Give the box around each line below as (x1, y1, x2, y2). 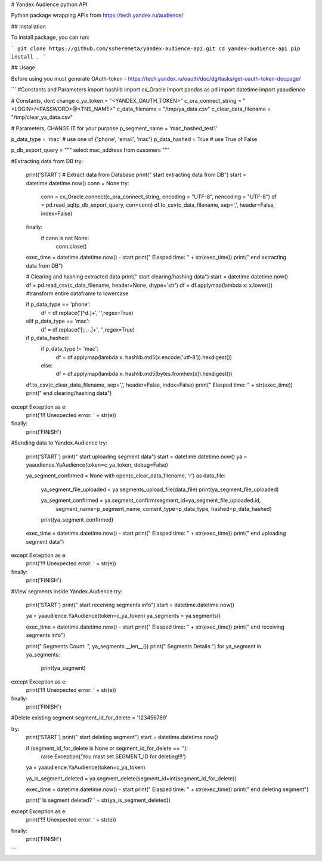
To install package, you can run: (11, 33, 89, 41)
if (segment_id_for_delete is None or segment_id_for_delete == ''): (26, 744, 188, 752)
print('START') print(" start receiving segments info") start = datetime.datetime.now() (26, 601, 235, 609)
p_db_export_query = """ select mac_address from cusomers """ (11, 146, 170, 154)
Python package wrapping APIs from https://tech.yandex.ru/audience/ (11, 12, 184, 19)
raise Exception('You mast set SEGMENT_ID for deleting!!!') (41, 753, 186, 760)
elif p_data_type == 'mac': (26, 317, 90, 325)
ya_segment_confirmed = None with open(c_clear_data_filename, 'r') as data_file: (26, 472, 226, 479)
